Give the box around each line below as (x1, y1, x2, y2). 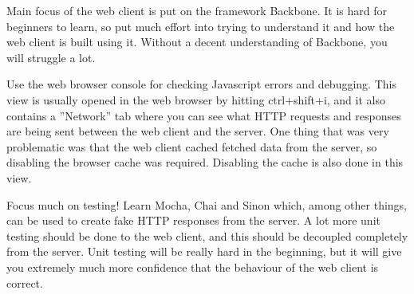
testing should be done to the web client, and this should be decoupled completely (6, 227, 408, 244)
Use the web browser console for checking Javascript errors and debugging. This (6, 76, 396, 92)
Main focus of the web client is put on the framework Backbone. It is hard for (6, 2, 387, 18)
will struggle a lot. (6, 49, 96, 65)
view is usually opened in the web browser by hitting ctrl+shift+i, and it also (6, 91, 385, 108)
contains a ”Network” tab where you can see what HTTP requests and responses (6, 107, 401, 123)
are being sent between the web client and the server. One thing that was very (6, 123, 389, 139)
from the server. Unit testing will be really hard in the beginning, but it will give (6, 243, 402, 260)
